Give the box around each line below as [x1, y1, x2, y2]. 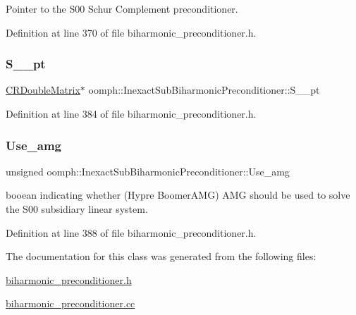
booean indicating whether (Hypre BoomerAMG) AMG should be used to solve [6, 187, 350, 202]
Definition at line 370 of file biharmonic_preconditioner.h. [6, 25, 257, 39]
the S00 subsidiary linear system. [6, 202, 148, 216]
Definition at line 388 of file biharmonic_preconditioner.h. [6, 225, 257, 240]
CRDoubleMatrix [6, 82, 80, 97]
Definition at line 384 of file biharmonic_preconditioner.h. [6, 106, 257, 121]
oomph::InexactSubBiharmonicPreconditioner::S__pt [88, 82, 320, 97]
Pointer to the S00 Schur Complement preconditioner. [6, 1, 238, 16]
